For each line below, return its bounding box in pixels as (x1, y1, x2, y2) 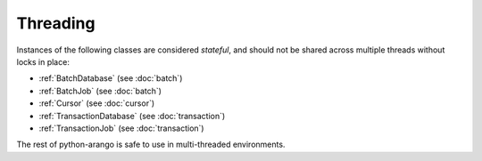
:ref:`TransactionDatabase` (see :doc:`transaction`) (38, 110, 226, 121)
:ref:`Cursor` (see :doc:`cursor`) (38, 98, 155, 109)
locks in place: (16, 56, 71, 67)
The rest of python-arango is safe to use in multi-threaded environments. (16, 139, 286, 150)
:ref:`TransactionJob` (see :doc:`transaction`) (38, 123, 204, 133)
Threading (16, 13, 96, 33)
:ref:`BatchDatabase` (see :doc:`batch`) (38, 73, 183, 84)
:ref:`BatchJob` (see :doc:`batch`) (38, 85, 162, 96)
